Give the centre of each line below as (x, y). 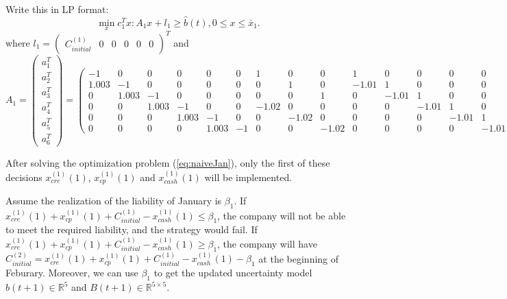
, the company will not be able (282, 215)
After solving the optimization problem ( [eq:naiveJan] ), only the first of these (168, 163)
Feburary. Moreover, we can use (72, 273)
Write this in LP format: (57, 9)
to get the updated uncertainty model (233, 273)
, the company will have (267, 243)
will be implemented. (248, 177)
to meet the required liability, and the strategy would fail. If (132, 229)
